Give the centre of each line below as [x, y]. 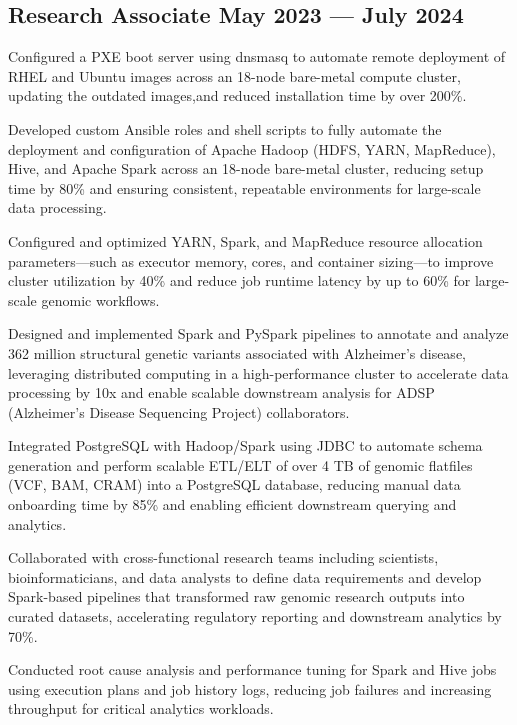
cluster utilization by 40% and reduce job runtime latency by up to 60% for [239, 280]
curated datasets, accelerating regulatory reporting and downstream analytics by [255, 616]
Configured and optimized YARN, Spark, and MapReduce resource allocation [245, 240]
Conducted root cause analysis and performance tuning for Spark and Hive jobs [252, 669]
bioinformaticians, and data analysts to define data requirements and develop [245, 576]
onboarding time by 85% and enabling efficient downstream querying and [232, 504]
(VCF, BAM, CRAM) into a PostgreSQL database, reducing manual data [234, 484]
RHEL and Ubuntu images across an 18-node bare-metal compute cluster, [234, 75]
